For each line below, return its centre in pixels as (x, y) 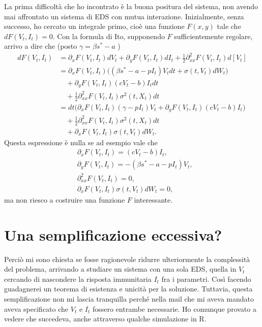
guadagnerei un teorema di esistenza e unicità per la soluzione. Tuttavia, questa (128, 289)
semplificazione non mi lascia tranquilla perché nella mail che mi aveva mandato (129, 299)
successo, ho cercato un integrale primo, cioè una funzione (94, 26)
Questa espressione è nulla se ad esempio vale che (81, 142)
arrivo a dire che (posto (41, 46)
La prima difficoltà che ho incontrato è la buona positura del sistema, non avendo (131, 6)
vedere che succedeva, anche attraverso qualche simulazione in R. (105, 319)
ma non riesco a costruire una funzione (65, 199)
